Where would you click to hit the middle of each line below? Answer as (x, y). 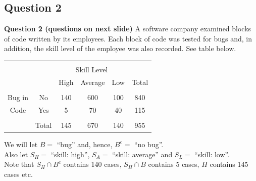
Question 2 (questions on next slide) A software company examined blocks (128, 29)
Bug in (18, 97)
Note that (19, 164)
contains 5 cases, (174, 164)
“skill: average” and (142, 154)
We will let (21, 144)
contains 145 (229, 164)
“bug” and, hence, (85, 144)
